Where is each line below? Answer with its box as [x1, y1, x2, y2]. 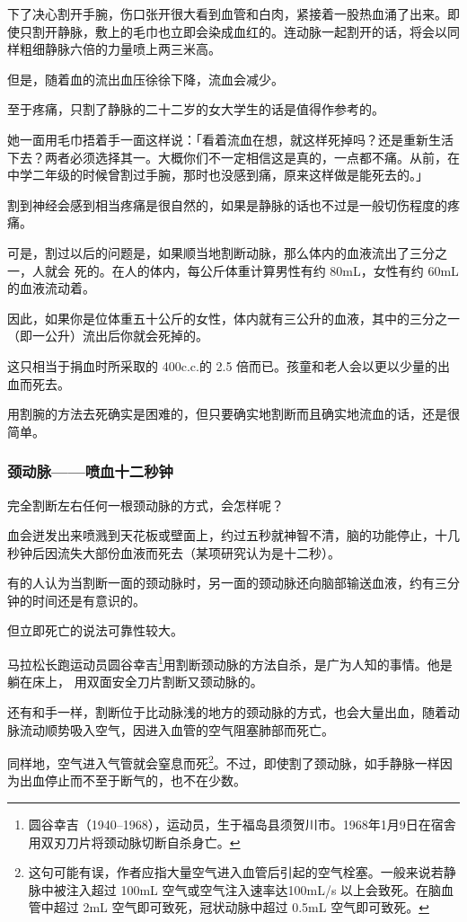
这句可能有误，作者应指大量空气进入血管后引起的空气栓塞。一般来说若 [28, 863, 444, 882]
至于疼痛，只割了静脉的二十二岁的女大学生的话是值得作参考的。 [7, 100, 384, 119]
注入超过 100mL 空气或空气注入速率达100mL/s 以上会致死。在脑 [66, 880, 442, 899]
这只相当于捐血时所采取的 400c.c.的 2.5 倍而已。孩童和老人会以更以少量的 [7, 356, 438, 375]
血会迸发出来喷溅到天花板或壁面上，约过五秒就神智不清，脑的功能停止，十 [7, 526, 447, 545]
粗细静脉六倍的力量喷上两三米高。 [19, 40, 221, 58]
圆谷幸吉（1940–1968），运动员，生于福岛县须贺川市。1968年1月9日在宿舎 [28, 814, 456, 833]
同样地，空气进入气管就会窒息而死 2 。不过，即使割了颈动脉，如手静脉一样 [7, 751, 440, 772]
